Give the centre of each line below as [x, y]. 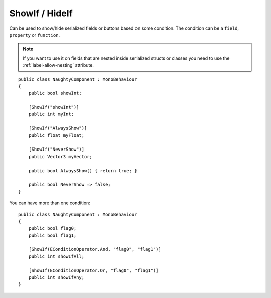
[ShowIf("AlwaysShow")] [58, 128]
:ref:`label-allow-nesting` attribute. [58, 65]
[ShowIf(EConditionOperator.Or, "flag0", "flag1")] [93, 270]
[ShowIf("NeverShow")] [56, 150]
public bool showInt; [55, 93]
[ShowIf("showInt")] [54, 107]
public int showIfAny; [56, 278]
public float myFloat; [56, 135]
